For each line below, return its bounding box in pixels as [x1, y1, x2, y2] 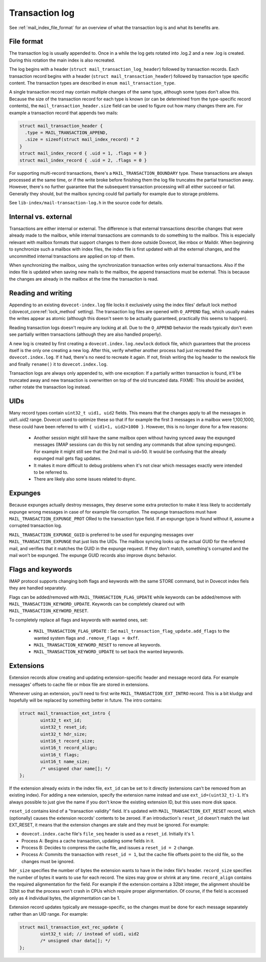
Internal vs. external [9, 212, 72, 221]
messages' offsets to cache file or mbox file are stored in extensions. [9, 681, 149, 687]
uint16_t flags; [40, 752, 80, 758]
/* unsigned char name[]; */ [40, 766, 111, 771]
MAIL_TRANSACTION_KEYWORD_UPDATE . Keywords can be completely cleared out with [9, 601, 185, 607]
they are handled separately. [9, 585, 67, 591]
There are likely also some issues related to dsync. [33, 476, 136, 482]
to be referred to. [33, 469, 68, 475]
